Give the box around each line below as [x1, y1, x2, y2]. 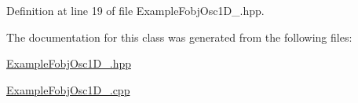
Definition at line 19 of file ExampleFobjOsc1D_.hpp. [6, 2, 265, 18]
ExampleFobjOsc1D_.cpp [6, 81, 130, 97]
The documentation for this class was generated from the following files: [6, 28, 353, 45]
